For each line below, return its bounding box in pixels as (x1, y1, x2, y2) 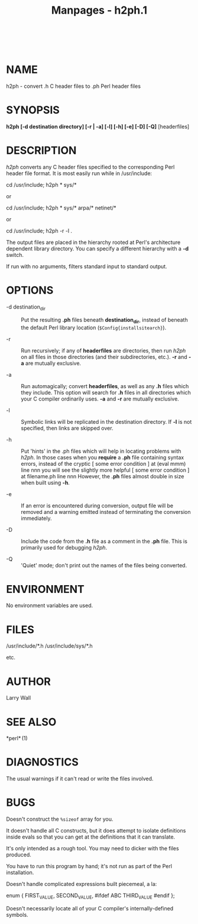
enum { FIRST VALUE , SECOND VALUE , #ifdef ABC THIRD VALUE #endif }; (6, 892, 176, 900)
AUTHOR (6, 675, 51, 688)
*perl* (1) (6, 735, 28, 742)
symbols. (6, 911, 28, 918)
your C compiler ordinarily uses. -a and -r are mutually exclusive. (21, 395, 179, 402)
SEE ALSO (6, 715, 57, 729)
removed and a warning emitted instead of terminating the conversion (21, 508, 191, 515)
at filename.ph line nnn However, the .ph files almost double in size (21, 472, 184, 480)
